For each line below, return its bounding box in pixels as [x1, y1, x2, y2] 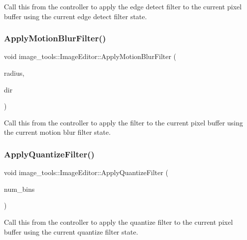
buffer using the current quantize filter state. [4, 226, 138, 237]
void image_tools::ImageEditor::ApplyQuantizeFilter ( [4, 167, 168, 178]
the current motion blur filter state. [4, 127, 111, 137]
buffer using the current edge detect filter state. [4, 11, 147, 21]
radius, [4, 68, 25, 78]
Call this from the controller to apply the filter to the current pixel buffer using [4, 117, 243, 127]
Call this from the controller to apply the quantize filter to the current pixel [4, 216, 233, 227]
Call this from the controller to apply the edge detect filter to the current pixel [4, 1, 242, 11]
